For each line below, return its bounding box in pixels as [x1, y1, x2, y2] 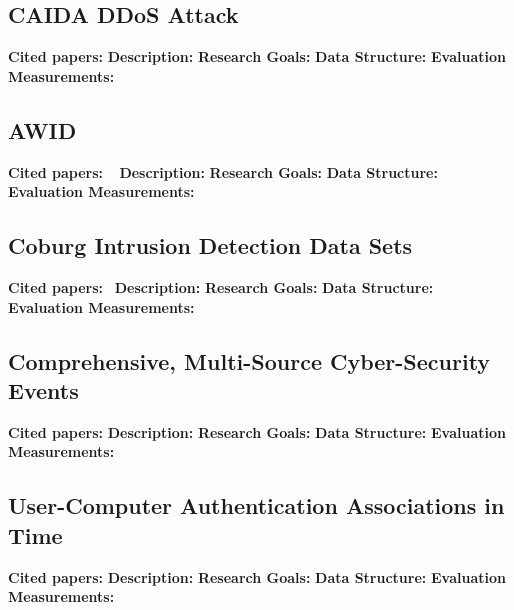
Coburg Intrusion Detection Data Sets [8, 230, 413, 261]
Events [8, 374, 79, 405]
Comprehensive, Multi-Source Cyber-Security [8, 345, 491, 376]
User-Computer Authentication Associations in [8, 490, 505, 521]
